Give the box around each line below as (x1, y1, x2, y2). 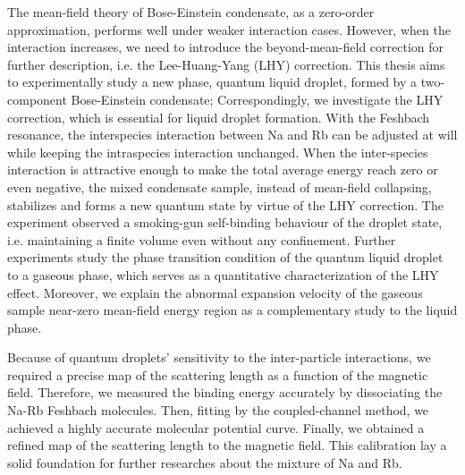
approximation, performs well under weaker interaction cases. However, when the (7, 20, 451, 38)
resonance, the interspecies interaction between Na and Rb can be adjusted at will (7, 125, 458, 144)
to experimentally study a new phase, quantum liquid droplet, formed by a (7, 72, 418, 91)
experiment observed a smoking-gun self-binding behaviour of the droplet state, (7, 213, 443, 232)
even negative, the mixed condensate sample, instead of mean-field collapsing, (7, 177, 432, 196)
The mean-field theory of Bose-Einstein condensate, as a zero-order (7, 3, 375, 21)
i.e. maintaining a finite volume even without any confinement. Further (7, 230, 396, 249)
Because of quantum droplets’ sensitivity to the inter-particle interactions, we (7, 348, 431, 367)
